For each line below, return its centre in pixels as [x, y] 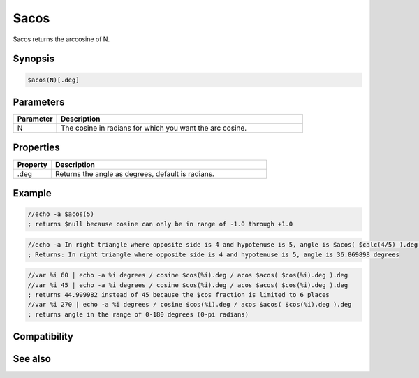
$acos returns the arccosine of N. [61, 39]
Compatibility [43, 336]
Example [32, 193]
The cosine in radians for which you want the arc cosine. [154, 128]
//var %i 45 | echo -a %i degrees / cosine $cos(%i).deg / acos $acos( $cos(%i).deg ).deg [188, 285]
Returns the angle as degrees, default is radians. [134, 173]
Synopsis [34, 59]
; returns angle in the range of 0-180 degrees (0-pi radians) [138, 314]
